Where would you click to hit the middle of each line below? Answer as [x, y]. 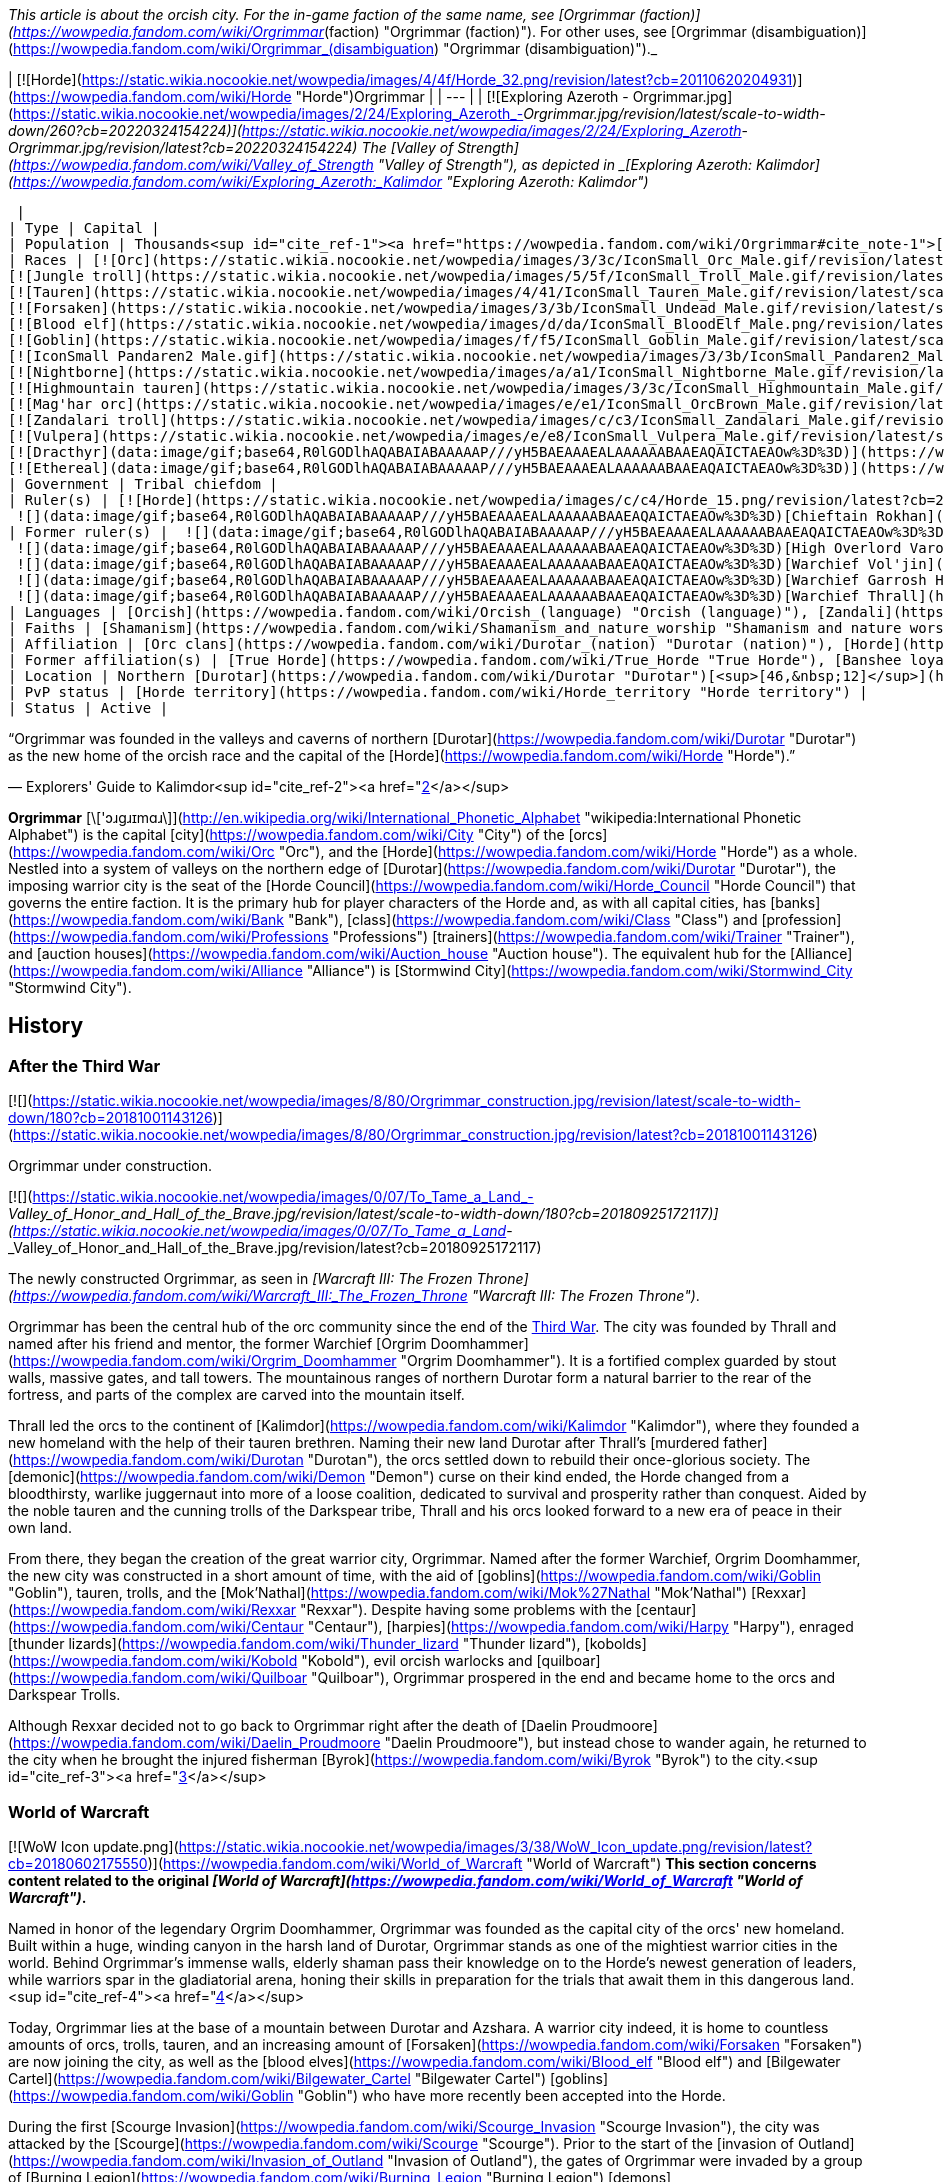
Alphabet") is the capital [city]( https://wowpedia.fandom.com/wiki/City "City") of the [286, 834]
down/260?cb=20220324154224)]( [125, 130]
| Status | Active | [88, 708]
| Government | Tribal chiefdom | [143, 484]
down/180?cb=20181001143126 [110, 1118]
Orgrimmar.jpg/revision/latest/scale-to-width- [674, 113]
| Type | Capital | [84, 228]
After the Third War [84, 1065]
